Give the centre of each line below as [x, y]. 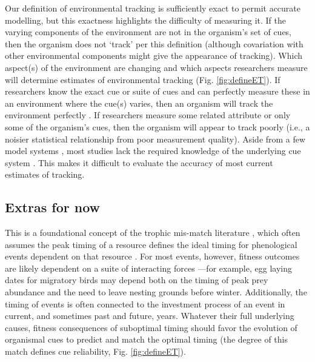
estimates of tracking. [45, 174]
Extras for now [52, 207]
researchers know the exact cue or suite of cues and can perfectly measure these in [157, 91]
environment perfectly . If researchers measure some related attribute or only [148, 115]
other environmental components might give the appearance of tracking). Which [154, 55]
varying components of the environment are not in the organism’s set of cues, [148, 32]
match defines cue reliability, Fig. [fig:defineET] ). [95, 351]
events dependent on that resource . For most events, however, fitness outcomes [152, 256]
